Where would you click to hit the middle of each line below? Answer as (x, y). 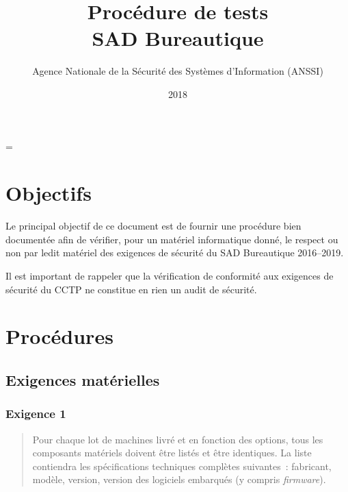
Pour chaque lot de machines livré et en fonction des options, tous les (178, 439)
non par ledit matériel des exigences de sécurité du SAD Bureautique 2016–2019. (175, 253)
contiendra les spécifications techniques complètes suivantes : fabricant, (182, 466)
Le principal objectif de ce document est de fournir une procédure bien (153, 226)
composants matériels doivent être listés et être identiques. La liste (172, 453)
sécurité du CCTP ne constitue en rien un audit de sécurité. (131, 289)
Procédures (59, 336)
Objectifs (49, 193)
